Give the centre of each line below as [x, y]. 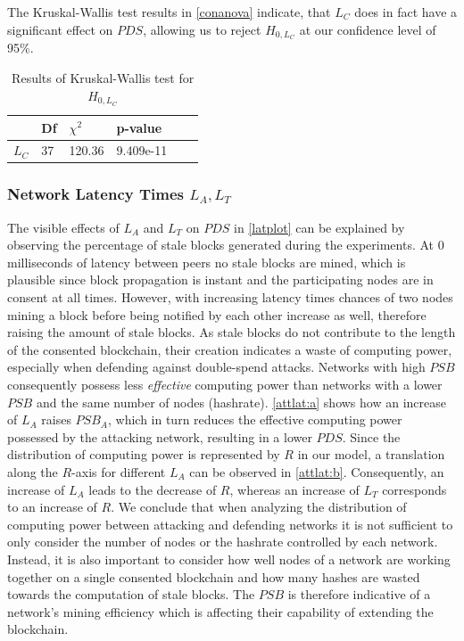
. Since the [371, 436]
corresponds [414, 489]
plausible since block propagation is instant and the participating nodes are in [220, 279]
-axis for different [119, 471]
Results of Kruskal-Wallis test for [103, 78]
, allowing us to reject [202, 29]
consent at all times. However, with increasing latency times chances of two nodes [230, 297]
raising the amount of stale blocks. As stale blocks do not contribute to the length [232, 332]
